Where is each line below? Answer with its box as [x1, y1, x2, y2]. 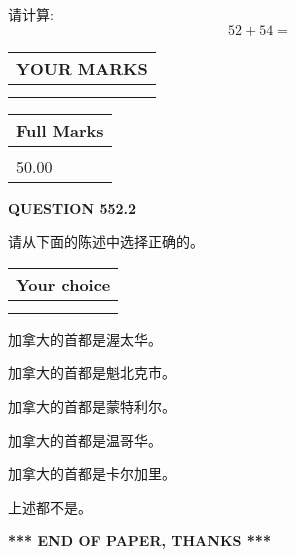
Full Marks [16, 118, 104, 142]
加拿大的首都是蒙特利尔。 [8, 395, 176, 416]
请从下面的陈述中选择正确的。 [8, 231, 204, 252]
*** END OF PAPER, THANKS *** [8, 530, 271, 551]
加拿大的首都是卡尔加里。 [8, 463, 176, 484]
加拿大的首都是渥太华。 [8, 328, 162, 349]
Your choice [16, 272, 111, 296]
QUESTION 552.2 [8, 197, 137, 218]
